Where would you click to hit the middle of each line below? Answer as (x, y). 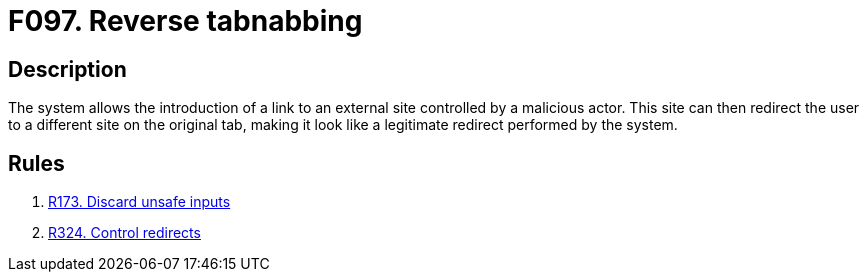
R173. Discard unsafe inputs (139, 202)
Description (67, 69)
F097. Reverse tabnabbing (185, 21)
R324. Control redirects (124, 233)
